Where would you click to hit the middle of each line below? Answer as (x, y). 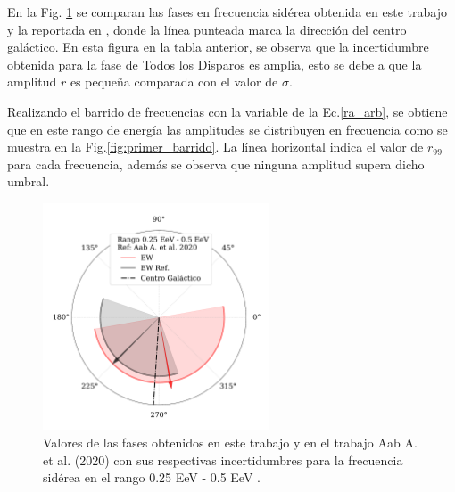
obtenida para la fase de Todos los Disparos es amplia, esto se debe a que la (215, 64)
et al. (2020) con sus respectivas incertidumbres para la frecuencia (223, 459)
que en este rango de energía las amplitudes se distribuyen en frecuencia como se (227, 129)
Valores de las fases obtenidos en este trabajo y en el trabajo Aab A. (230, 442)
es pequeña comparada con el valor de (174, 82)
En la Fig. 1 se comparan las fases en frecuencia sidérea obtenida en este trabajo (227, 12)
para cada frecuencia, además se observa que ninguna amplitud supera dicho (216, 164)
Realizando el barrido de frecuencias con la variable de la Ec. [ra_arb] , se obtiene (227, 111)
